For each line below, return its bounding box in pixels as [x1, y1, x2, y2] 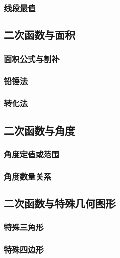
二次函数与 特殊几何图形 [4, 196, 116, 211]
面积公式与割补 [4, 52, 60, 65]
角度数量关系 [4, 170, 52, 182]
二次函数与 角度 [4, 122, 75, 138]
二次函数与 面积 [4, 27, 75, 42]
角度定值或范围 [4, 148, 60, 160]
